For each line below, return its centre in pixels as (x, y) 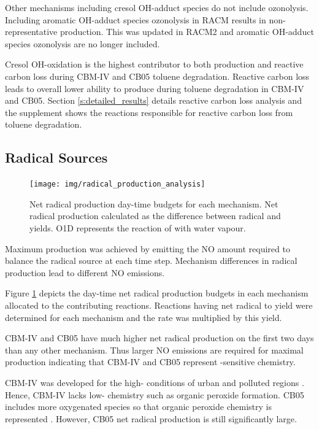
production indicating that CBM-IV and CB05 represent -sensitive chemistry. (150, 362)
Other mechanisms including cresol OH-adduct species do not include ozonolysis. (157, 7)
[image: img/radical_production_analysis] (117, 184)
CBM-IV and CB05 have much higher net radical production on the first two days (159, 338)
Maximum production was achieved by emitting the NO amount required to (148, 248)
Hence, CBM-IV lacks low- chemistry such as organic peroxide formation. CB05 (155, 394)
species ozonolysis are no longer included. (83, 43)
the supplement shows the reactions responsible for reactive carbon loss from (149, 112)
